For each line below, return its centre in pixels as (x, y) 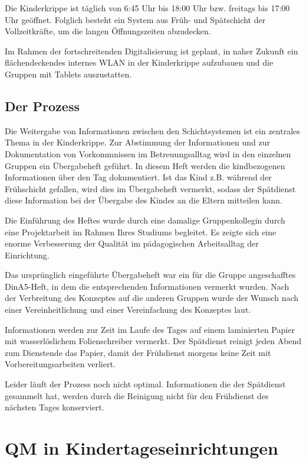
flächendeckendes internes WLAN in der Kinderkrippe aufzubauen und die (139, 62)
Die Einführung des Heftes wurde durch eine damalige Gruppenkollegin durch (145, 220)
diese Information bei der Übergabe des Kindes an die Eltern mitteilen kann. (144, 200)
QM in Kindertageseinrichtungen (142, 448)
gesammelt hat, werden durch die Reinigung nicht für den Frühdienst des (137, 395)
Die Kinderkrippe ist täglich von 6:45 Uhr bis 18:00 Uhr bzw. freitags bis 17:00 (147, 8)
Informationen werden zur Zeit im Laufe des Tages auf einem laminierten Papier (150, 329)
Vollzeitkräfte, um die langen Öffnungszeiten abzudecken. (108, 31)
